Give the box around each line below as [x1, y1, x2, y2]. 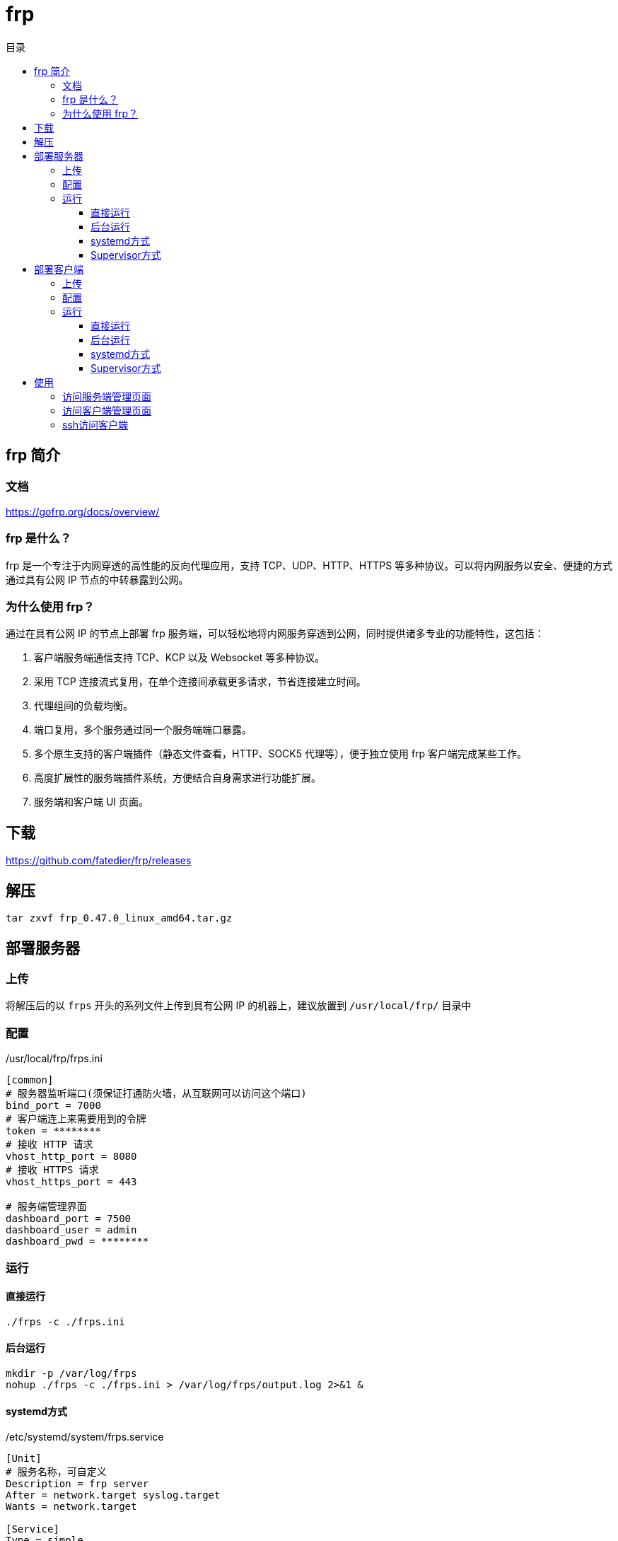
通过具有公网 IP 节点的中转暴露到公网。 [6, 573, 189, 586]
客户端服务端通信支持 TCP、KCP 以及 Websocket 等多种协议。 [34, 651, 325, 664]
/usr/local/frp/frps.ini [6, 1052, 103, 1065]
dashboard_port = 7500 [6, 1213, 132, 1225]
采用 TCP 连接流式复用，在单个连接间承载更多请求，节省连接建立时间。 [34, 675, 366, 688]
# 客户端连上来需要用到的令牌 [6, 1113, 146, 1125]
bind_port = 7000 [6, 1100, 101, 1112]
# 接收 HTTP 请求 [6, 1139, 93, 1151]
